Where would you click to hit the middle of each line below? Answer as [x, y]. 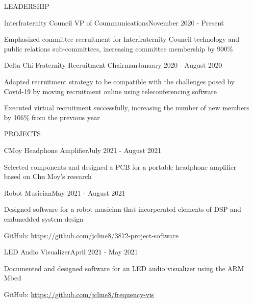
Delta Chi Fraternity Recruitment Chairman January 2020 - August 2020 [113, 65]
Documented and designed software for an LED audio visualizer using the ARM [124, 268]
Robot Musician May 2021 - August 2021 [65, 192]
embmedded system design [44, 218]
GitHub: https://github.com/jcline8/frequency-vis [79, 294]
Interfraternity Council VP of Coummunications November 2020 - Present [114, 22]
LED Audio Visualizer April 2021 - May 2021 [71, 252]
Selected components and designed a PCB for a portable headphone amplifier [120, 166]
